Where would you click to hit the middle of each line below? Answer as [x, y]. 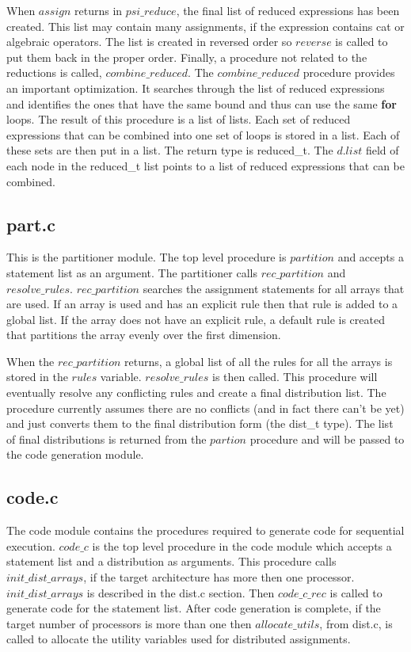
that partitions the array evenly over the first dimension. [144, 335]
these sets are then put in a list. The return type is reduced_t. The [170, 150]
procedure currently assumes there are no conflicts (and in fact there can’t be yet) [205, 408]
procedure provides [349, 72]
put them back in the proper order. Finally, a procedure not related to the [187, 57]
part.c [31, 224]
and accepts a [371, 257]
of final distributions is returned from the [107, 438]
